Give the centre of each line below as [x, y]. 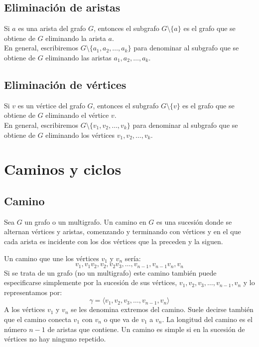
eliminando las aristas [78, 57]
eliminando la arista [76, 38]
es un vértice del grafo [51, 105]
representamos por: [33, 292]
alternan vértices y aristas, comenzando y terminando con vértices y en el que [123, 231]
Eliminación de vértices [65, 84]
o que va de [121, 319]
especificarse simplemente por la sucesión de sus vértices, [91, 282]
